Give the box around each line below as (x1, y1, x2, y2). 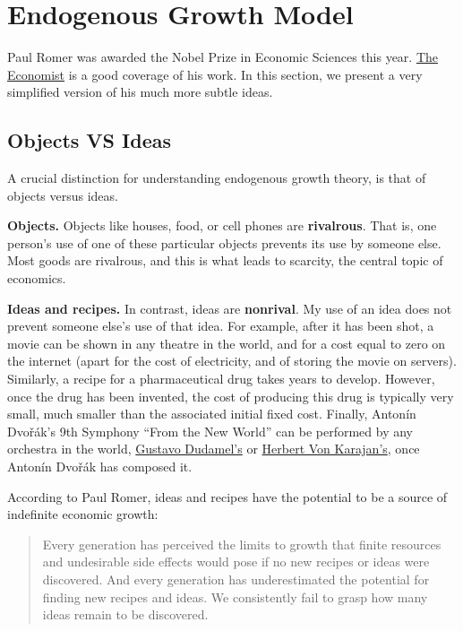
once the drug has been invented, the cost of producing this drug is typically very (7, 386, 454, 405)
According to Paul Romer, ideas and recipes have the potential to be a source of (7, 487, 448, 506)
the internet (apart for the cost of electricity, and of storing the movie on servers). (7, 351, 457, 370)
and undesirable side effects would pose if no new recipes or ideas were (42, 552, 430, 571)
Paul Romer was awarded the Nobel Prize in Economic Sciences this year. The (7, 48, 438, 66)
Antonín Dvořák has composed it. (7, 457, 193, 476)
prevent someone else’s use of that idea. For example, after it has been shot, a (7, 316, 434, 335)
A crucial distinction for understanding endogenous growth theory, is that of (7, 169, 426, 187)
